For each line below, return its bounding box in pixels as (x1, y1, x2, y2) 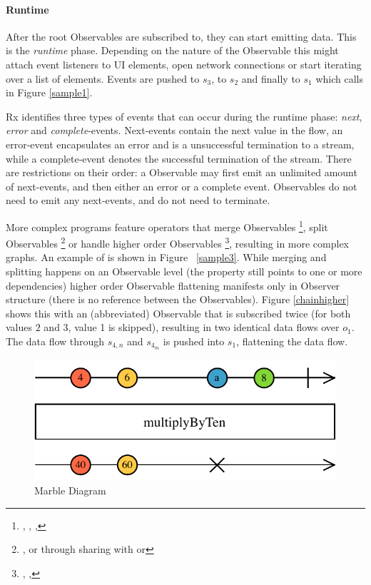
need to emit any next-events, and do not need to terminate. (6, 193, 270, 208)
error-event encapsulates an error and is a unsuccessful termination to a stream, (6, 136, 355, 151)
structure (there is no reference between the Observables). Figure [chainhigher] (6, 292, 350, 307)
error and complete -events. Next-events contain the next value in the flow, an (6, 123, 343, 138)
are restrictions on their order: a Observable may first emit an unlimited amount (6, 165, 357, 180)
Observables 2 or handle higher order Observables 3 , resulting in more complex (6, 234, 350, 250)
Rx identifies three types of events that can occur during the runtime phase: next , (6, 108, 362, 123)
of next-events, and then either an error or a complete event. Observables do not (6, 178, 357, 193)
